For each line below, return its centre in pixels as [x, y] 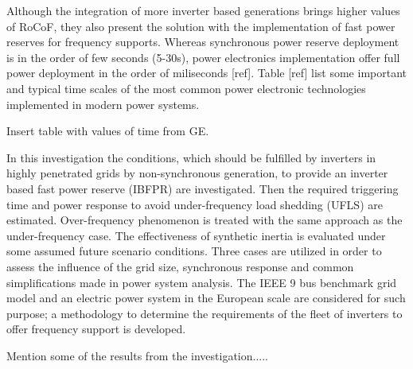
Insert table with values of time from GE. [108, 131]
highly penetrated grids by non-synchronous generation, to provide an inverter [197, 173]
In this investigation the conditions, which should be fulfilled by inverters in [191, 157]
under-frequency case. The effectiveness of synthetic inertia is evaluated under [196, 235]
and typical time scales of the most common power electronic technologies [186, 88]
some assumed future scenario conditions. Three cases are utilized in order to [194, 251]
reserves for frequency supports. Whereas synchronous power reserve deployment [203, 42]
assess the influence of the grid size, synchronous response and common [180, 266]
